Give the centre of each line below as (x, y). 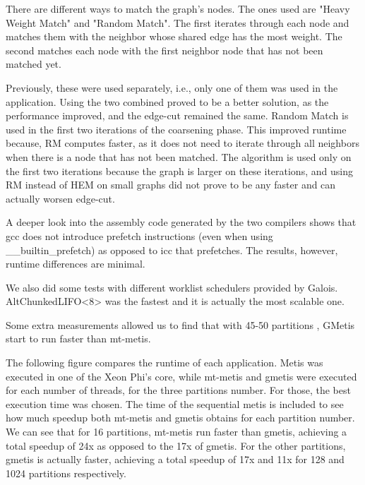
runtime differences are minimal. (76, 264)
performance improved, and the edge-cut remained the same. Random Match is (177, 115)
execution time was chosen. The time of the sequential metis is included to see (175, 403)
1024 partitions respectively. (66, 473)
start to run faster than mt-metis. (78, 339)
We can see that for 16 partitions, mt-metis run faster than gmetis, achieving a (176, 432)
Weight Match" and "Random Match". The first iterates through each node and (178, 22)
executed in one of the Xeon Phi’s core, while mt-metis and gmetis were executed (181, 376)
